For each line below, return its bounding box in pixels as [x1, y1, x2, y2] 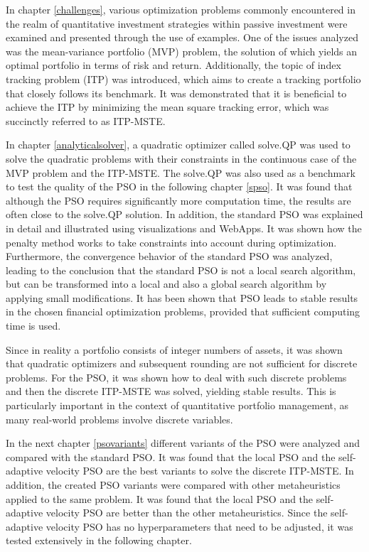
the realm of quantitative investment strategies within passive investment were [6, 16, 348, 31]
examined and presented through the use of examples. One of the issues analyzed [6, 30, 358, 45]
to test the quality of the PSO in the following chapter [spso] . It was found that [6, 179, 353, 194]
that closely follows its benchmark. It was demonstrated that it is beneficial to [6, 85, 347, 100]
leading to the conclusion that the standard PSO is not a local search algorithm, [6, 262, 356, 277]
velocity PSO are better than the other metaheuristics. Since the [46, 505, 328, 520]
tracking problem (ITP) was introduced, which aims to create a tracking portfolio [6, 71, 361, 86]
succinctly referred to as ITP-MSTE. [6, 113, 166, 128]
